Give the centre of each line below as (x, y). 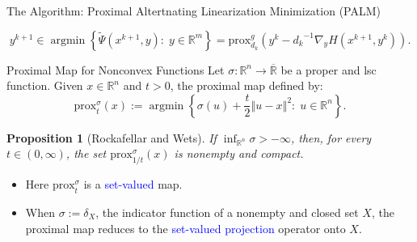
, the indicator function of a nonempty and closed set (227, 212)
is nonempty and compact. (239, 153)
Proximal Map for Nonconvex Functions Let (116, 69)
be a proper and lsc (329, 69)
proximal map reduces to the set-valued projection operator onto (185, 228)
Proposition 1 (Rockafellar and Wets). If (112, 137)
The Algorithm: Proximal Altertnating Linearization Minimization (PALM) (194, 11)
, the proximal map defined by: (246, 85)
